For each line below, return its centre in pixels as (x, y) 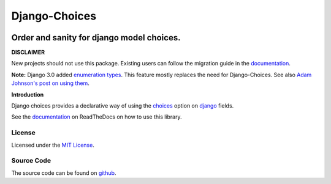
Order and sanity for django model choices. (96, 38)
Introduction (28, 94)
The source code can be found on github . (64, 173)
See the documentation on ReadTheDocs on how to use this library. (97, 117)
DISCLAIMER (28, 53)
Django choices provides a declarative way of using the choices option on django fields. (123, 106)
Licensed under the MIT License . (53, 145)
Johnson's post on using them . (51, 83)
